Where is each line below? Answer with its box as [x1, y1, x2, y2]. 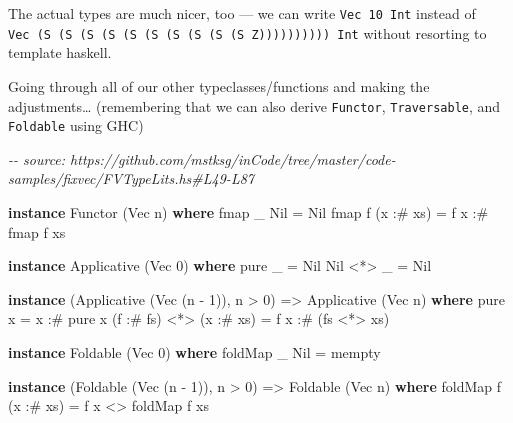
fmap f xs [8, 221, 66, 242]
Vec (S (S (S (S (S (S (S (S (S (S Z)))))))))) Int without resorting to [8, 22, 487, 43]
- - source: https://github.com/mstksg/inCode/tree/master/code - [8, 148, 396, 169]
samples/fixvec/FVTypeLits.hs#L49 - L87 [8, 168, 254, 189]
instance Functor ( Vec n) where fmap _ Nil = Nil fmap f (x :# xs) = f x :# [8, 202, 489, 222]
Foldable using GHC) [8, 115, 144, 136]
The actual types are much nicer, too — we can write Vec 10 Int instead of [8, 3, 476, 23]
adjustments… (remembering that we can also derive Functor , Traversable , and [8, 95, 501, 116]
